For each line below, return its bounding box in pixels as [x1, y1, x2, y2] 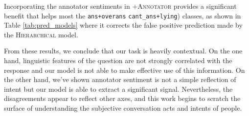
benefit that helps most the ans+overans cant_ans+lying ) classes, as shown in [4, 10, 241, 20]
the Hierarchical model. [4, 29, 78, 39]
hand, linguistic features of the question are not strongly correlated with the [4, 55, 232, 66]
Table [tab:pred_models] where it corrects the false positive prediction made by [4, 20, 243, 30]
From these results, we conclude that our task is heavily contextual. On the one [4, 46, 243, 56]
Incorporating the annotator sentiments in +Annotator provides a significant [4, 1, 237, 11]
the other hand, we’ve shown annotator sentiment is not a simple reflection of [4, 74, 236, 84]
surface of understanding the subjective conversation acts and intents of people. [4, 103, 242, 113]
